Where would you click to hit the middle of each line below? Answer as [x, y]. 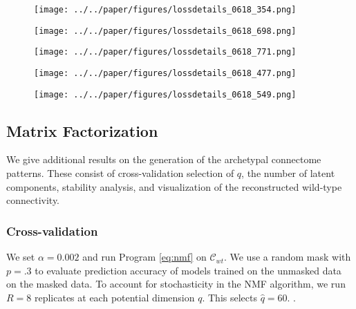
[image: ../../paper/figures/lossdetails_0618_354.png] [165, 10]
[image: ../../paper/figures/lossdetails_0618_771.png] [165, 52]
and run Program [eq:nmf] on [144, 257]
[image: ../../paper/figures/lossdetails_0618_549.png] [165, 94]
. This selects [229, 297]
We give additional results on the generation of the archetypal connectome [164, 159]
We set [21, 257]
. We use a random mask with [287, 257]
